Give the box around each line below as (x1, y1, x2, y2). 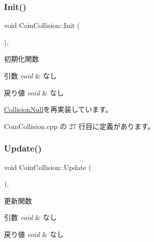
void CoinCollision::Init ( (4, 20, 80, 30)
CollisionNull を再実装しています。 (4, 104, 113, 114)
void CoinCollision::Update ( (4, 161, 92, 172)
